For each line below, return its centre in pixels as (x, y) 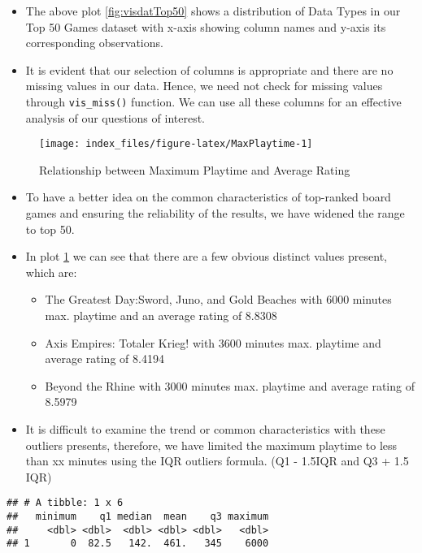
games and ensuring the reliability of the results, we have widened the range (215, 213)
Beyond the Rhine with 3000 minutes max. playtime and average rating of (230, 385)
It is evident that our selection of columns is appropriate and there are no (209, 69)
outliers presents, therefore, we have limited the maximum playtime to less (211, 445)
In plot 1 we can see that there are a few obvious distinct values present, (206, 256)
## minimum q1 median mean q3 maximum (138, 517)
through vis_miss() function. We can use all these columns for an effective (213, 101)
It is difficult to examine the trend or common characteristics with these (205, 429)
